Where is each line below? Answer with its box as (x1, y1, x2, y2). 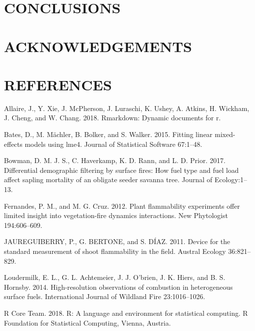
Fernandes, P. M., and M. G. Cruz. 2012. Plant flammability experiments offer (4, 200, 240, 211)
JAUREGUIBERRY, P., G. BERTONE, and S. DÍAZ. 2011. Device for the (4, 236, 230, 247)
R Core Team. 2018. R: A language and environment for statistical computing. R (4, 307, 248, 318)
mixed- (215, 129, 235, 139)
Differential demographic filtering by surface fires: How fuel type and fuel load (4, 165, 239, 175)
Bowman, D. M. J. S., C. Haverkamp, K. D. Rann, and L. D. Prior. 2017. (4, 155, 226, 165)
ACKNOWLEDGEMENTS (4, 36, 192, 56)
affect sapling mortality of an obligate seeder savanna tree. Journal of (4, 174, 213, 185)
